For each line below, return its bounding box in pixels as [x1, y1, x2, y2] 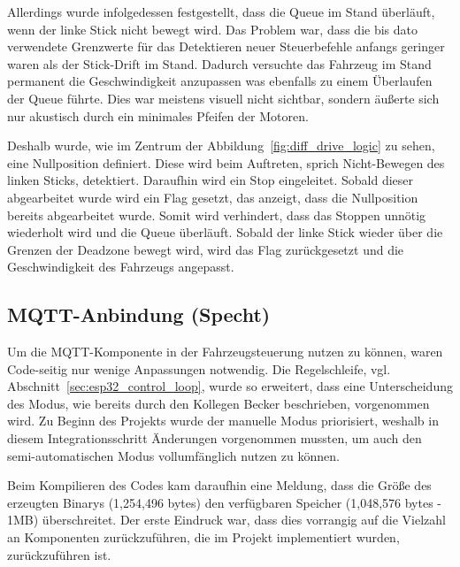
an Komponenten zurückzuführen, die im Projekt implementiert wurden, [7, 528, 400, 547]
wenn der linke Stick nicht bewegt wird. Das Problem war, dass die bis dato [7, 19, 418, 38]
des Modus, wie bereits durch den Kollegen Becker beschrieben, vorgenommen [7, 394, 430, 412]
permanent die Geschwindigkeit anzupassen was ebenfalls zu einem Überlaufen [7, 72, 433, 90]
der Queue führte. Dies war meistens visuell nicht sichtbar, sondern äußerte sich [7, 88, 440, 107]
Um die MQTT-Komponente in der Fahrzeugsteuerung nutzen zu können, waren [7, 342, 443, 361]
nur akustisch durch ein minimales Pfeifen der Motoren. [7, 106, 309, 125]
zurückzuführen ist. [7, 545, 111, 563]
